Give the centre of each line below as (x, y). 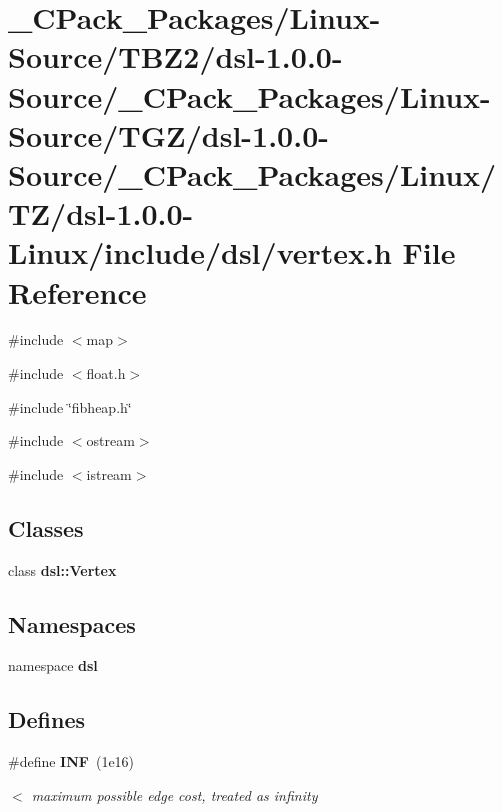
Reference (77, 291)
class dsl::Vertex (62, 569)
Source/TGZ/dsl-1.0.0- (168, 134)
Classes (46, 527)
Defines (47, 719)
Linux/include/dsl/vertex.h (200, 252)
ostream (110, 440)
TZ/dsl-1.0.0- (101, 213)
